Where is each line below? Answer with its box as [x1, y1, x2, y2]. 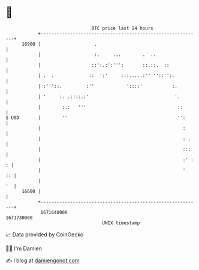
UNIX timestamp [102, 219, 140, 226]
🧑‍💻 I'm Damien [5, 245, 43, 252]
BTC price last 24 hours [91, 25, 153, 31]
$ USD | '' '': [5, 114, 186, 121]
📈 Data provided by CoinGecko [5, 231, 84, 238]
